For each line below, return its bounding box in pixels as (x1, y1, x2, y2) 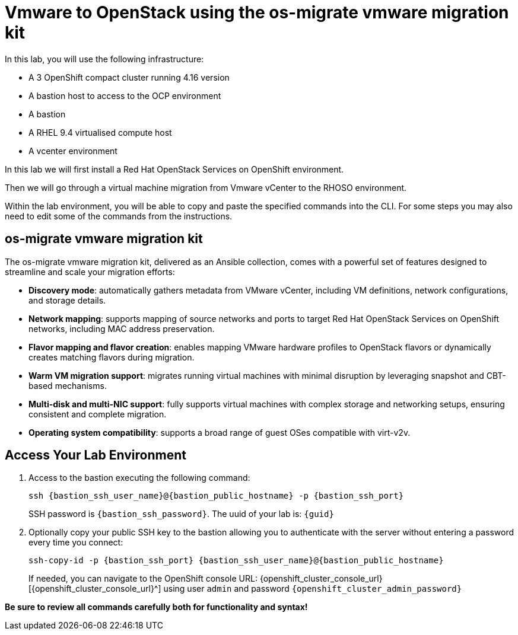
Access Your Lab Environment (5, 448, 186, 463)
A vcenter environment (28, 145, 117, 156)
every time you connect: (28, 537, 123, 548)
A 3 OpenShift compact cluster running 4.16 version (28, 72, 230, 82)
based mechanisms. (28, 380, 107, 391)
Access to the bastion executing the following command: (28, 473, 250, 483)
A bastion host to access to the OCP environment (28, 90, 221, 101)
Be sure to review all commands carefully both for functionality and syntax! (5, 602, 308, 612)
